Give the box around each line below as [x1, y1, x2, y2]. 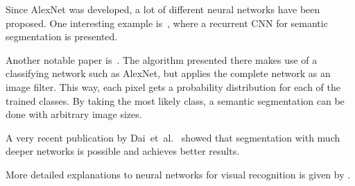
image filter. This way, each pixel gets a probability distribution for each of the [6, 79, 341, 94]
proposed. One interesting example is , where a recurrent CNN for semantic [6, 15, 328, 30]
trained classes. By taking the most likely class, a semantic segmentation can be [6, 93, 345, 108]
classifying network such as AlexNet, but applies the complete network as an [6, 66, 331, 81]
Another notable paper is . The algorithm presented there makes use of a [6, 52, 318, 67]
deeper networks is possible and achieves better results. [6, 144, 240, 158]
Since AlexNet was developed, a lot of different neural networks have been [6, 2, 320, 16]
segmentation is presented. [6, 29, 118, 44]
